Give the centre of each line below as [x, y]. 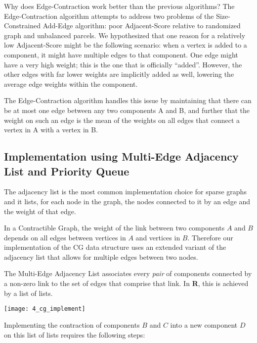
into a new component [204, 324]
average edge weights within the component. [71, 84]
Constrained [22, 26]
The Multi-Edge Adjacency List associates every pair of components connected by [128, 273]
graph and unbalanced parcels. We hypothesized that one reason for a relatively [125, 35]
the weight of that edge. [40, 211]
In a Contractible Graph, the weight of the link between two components [114, 228]
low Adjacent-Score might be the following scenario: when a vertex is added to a [126, 45]
